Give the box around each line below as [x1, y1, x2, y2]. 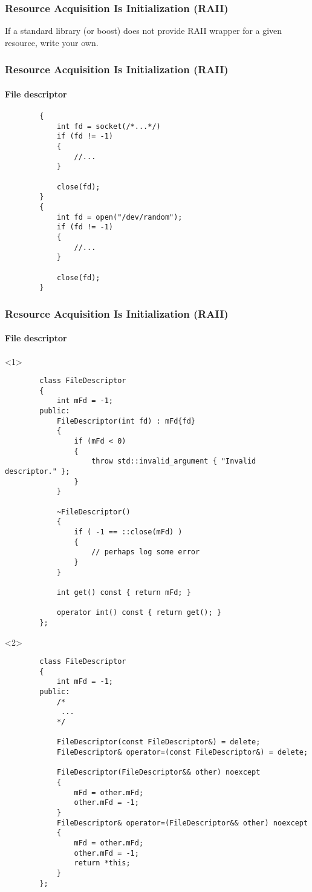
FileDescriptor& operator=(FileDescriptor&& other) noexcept [56, 818, 308, 827]
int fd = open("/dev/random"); [56, 212, 183, 221]
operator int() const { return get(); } [56, 608, 221, 617]
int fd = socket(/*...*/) [56, 122, 161, 131]
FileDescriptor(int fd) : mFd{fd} [56, 416, 195, 425]
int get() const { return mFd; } [56, 588, 191, 597]
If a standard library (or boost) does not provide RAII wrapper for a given [5, 24, 282, 37]
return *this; [74, 859, 131, 868]
